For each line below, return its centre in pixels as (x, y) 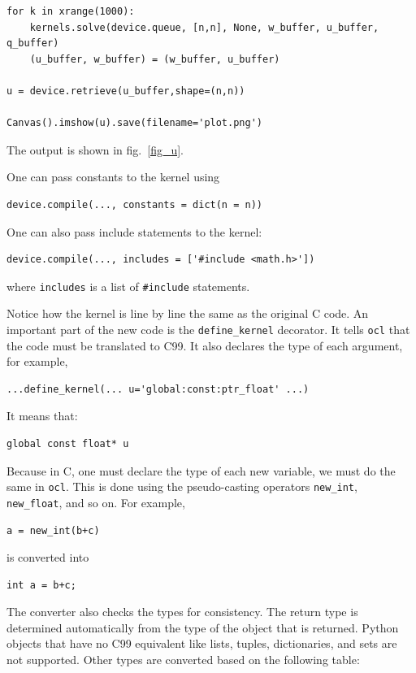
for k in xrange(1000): (71, 11)
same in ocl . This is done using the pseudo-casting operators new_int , (182, 486)
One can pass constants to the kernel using (113, 177)
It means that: (42, 416)
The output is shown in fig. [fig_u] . (95, 149)
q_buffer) (33, 43)
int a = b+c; (41, 585)
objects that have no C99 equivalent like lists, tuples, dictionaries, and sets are (202, 643)
